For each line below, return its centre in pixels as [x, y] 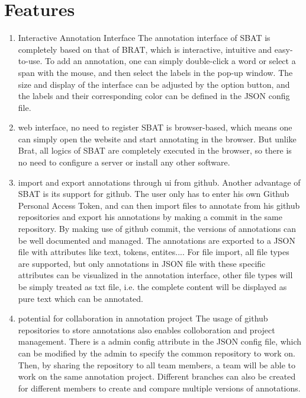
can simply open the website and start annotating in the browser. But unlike [157, 138]
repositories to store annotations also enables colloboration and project [146, 329]
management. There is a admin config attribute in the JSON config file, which [160, 341]
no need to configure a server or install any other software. [124, 162]
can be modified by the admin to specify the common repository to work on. [157, 353]
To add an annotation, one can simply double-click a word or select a [170, 61]
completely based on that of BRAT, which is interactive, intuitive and [145, 49]
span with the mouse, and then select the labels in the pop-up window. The [155, 72]
